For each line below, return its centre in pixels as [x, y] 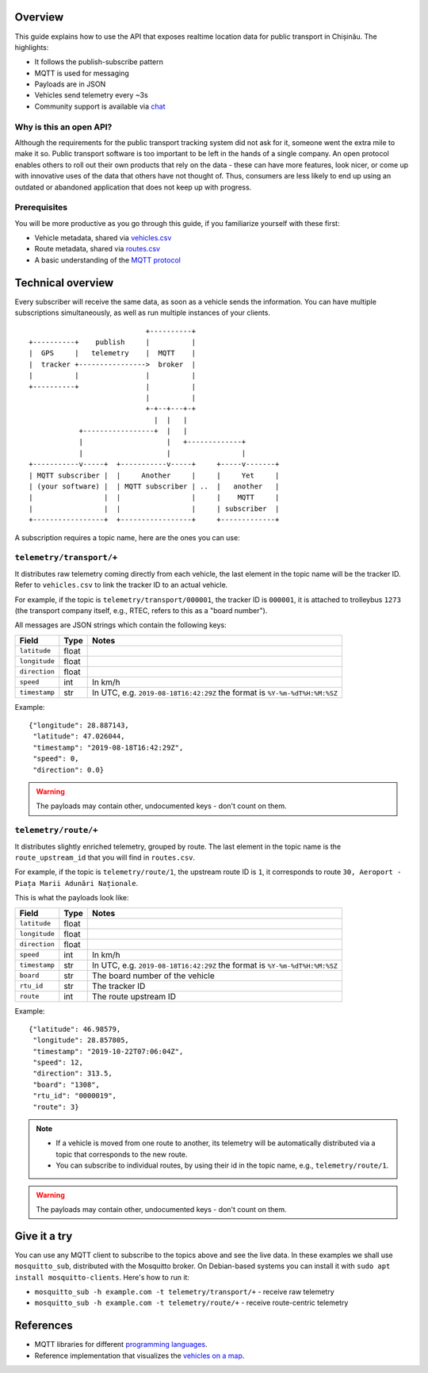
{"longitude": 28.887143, [79, 725]
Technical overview [64, 283]
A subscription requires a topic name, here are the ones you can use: [128, 537]
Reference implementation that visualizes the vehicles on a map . [139, 1356]
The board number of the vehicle [154, 976]
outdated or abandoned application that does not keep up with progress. [133, 187]
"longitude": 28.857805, [81, 1040]
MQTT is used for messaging [82, 73]
